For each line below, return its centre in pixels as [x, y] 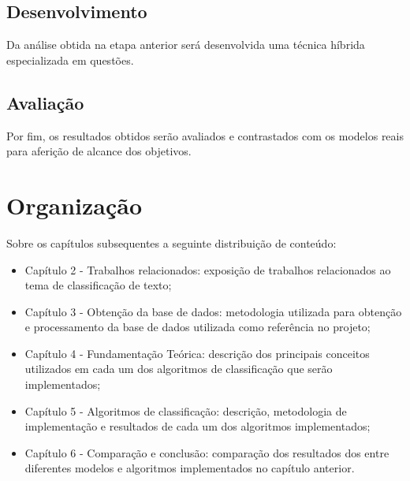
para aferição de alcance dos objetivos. [99, 151]
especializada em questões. [70, 60]
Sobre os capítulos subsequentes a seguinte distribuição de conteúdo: [171, 242]
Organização [75, 205]
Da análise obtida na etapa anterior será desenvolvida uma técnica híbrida [186, 45]
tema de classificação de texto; [98, 285]
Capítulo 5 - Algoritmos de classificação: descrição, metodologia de [186, 410]
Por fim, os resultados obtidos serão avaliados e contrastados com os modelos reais [205, 135]
